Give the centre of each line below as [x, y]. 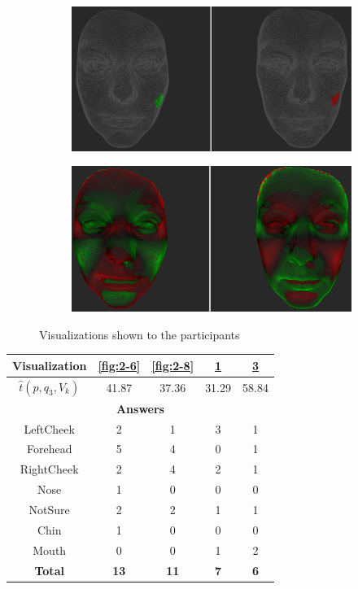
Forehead [49, 449]
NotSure [49, 510]
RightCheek [49, 469]
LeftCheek [49, 428]
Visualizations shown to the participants [140, 334]
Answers [140, 408]
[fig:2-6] [119, 365]
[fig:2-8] [173, 365]
